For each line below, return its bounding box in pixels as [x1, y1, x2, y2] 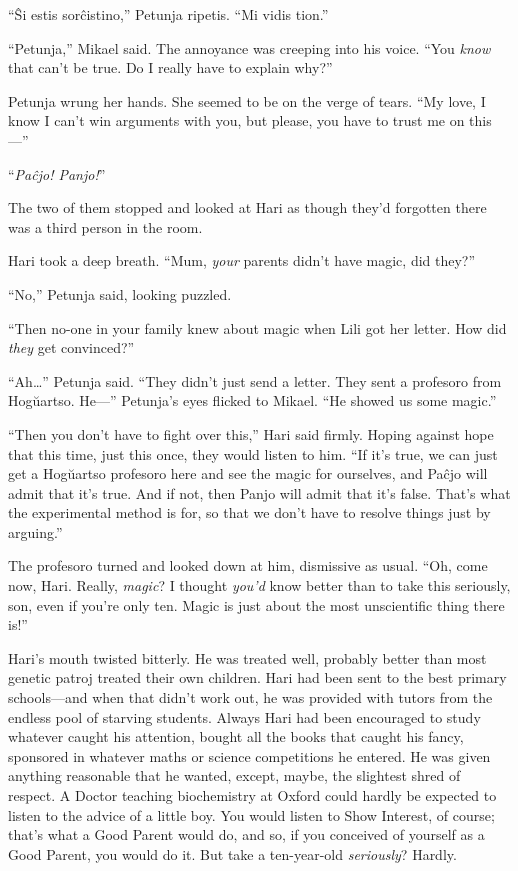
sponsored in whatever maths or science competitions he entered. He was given [8, 745, 491, 766]
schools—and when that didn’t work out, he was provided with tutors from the [8, 687, 493, 708]
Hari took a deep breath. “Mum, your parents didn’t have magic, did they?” [8, 250, 476, 271]
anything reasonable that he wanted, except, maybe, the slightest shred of [8, 765, 461, 786]
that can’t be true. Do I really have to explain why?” [8, 57, 333, 78]
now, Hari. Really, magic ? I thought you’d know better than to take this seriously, [8, 575, 511, 596]
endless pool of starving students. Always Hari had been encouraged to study [8, 706, 481, 727]
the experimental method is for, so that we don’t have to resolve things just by [8, 502, 491, 523]
